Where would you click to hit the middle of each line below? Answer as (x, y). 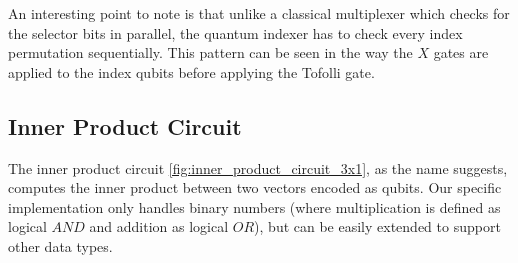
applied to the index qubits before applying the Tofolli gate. (191, 71)
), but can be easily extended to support (377, 226)
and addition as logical (159, 226)
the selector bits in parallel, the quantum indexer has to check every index (235, 32)
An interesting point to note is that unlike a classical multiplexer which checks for (259, 13)
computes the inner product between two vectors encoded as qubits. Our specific (255, 187)
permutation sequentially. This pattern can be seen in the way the (210, 52)
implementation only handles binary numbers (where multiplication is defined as (254, 206)
